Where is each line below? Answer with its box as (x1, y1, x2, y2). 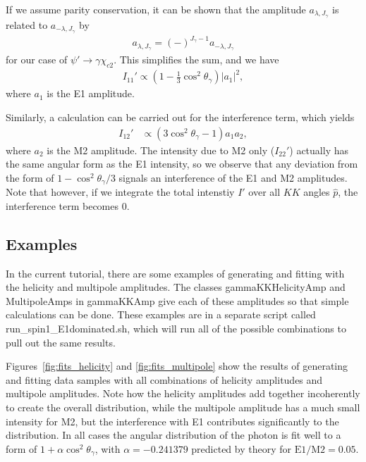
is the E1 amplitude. (47, 86, 135, 101)
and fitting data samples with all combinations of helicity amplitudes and (6, 372, 323, 387)
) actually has (289, 142, 348, 157)
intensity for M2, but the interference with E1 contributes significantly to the (6, 413, 339, 428)
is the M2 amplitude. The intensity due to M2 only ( (47, 142, 275, 157)
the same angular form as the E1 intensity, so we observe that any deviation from (6, 156, 358, 171)
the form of (6, 170, 54, 185)
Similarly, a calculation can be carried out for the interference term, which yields (6, 110, 355, 125)
